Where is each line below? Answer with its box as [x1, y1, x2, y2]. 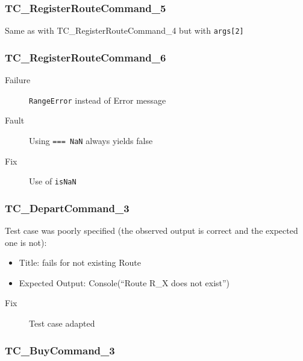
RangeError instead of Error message [29, 93, 166, 106]
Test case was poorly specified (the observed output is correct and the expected [5, 224, 298, 237]
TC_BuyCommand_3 [5, 342, 115, 357]
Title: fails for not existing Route [19, 256, 142, 269]
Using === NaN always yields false [29, 134, 153, 146]
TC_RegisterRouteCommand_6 [5, 49, 166, 64]
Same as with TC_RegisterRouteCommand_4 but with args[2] [5, 24, 244, 37]
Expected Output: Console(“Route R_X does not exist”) [19, 276, 230, 289]
